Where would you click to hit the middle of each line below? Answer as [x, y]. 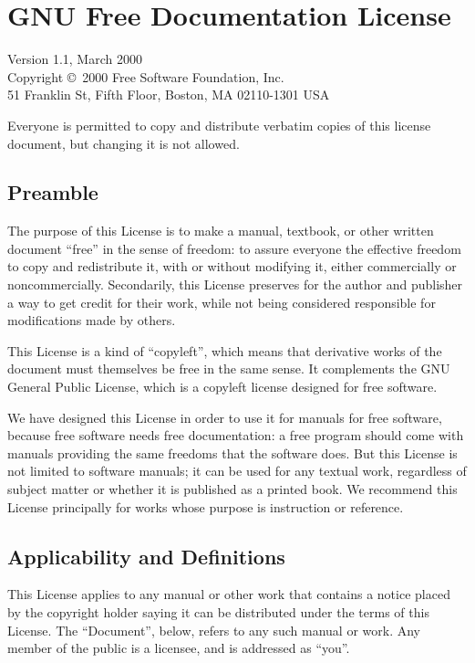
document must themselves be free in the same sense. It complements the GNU [229, 368]
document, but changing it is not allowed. [124, 143]
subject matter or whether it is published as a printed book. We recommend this [232, 489]
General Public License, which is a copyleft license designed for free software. [222, 387]
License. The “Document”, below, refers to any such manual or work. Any [214, 630]
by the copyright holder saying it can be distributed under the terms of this [218, 612]
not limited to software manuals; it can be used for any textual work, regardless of [237, 471]
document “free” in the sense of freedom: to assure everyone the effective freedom [234, 248]
